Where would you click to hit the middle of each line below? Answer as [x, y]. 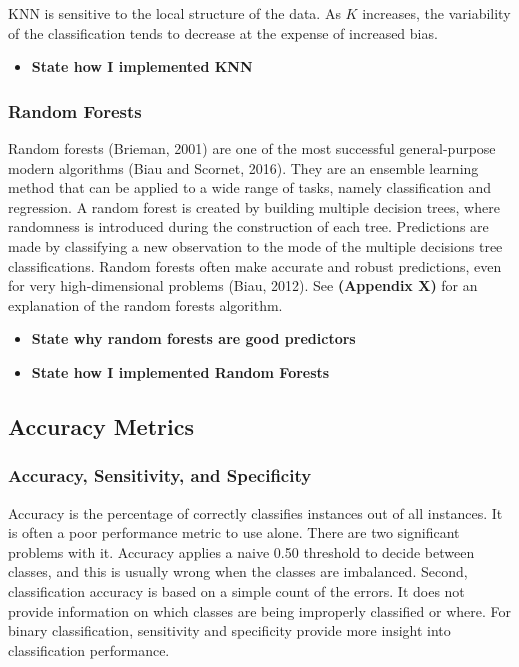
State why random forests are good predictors [193, 338]
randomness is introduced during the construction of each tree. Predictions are [248, 226]
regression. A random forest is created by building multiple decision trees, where [254, 206]
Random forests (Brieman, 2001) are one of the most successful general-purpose [252, 148]
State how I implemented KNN [142, 66]
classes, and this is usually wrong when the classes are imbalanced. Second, [238, 571]
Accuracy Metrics [101, 425]
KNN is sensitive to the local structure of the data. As [174, 13]
